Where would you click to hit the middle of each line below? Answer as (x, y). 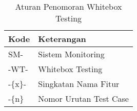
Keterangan (62, 39)
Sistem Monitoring (71, 54)
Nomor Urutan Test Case (83, 98)
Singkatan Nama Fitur (79, 84)
